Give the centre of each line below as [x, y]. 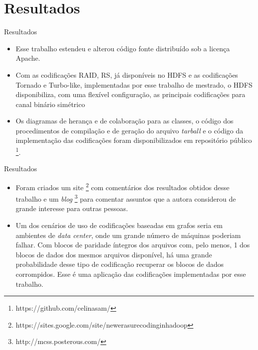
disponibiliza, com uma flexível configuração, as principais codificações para [130, 94]
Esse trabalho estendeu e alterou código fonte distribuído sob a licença [123, 48]
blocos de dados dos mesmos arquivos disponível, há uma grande [114, 254]
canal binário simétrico [50, 104]
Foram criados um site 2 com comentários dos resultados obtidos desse [123, 186]
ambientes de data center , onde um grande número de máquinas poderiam [128, 235]
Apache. [28, 58]
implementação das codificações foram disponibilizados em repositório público [134, 140]
